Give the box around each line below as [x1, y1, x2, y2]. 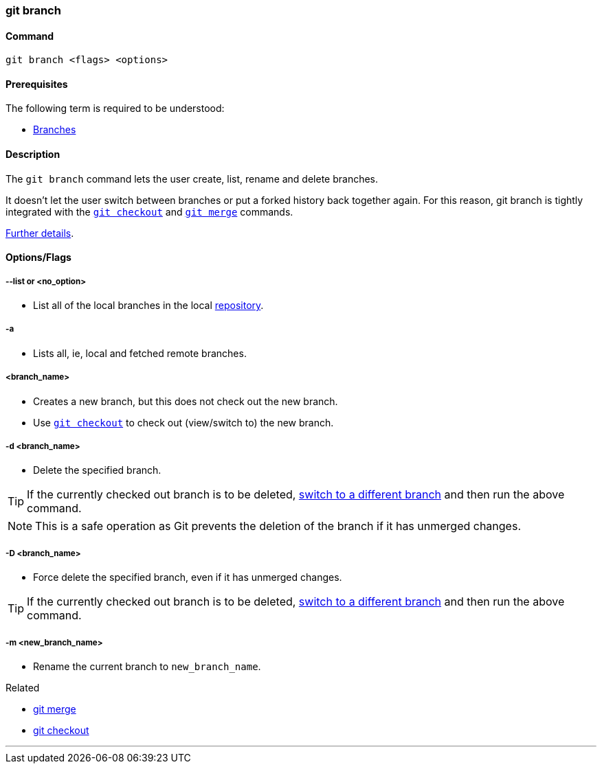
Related [5, 681, 40, 693]
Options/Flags [5, 251, 71, 264]
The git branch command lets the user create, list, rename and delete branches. [5, 172, 379, 185]
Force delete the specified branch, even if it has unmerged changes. [33, 571, 342, 584]
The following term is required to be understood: [5, 102, 225, 115]
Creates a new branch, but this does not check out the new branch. [33, 395, 338, 407]
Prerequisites [5, 78, 68, 90]
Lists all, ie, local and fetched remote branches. [33, 347, 247, 359]
